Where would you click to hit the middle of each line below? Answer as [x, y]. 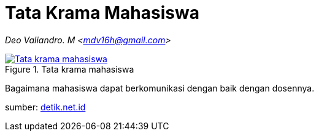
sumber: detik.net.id [45, 107]
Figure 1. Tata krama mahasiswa [70, 69]
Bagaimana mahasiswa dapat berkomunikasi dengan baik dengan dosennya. [160, 88]
